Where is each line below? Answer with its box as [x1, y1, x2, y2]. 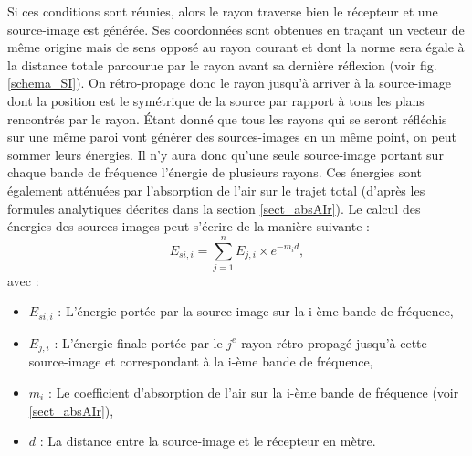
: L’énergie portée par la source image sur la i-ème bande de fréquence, [58, 302, 454, 321]
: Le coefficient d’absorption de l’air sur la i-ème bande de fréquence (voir [47, 382, 459, 401]
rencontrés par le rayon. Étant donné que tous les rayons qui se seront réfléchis [7, 109, 447, 128]
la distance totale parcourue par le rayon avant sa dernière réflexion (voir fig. [7, 55, 437, 74]
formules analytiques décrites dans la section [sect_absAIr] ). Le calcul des [7, 198, 421, 217]
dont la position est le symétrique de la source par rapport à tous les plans [7, 90, 425, 110]
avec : [7, 270, 39, 290]
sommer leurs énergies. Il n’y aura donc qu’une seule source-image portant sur [7, 144, 444, 164]
